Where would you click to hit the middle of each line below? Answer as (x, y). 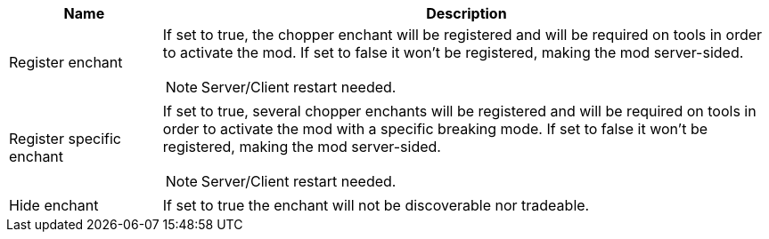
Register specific (65, 139)
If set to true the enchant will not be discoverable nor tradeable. (376, 205)
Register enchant (66, 62)
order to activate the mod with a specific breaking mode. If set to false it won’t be (435, 129)
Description (466, 13)
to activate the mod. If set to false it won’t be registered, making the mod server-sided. (453, 52)
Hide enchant (54, 205)
